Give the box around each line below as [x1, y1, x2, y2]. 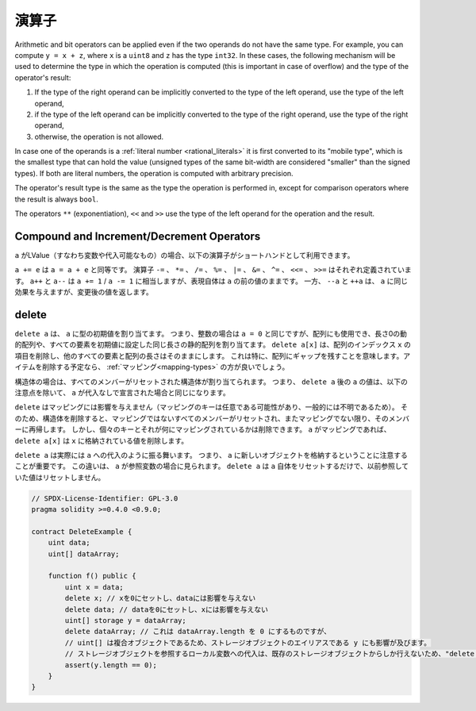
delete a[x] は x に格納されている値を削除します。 [14, 436, 189, 445]
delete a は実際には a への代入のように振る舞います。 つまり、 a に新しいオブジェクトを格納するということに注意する [14, 450, 408, 459]
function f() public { [48, 571, 136, 581]
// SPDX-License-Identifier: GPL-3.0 [31, 494, 178, 503]
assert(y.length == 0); [64, 660, 158, 670]
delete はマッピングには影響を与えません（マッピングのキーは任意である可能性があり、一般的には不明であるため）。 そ [14, 402, 409, 412]
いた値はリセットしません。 [14, 472, 106, 482]
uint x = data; [64, 582, 125, 591]
